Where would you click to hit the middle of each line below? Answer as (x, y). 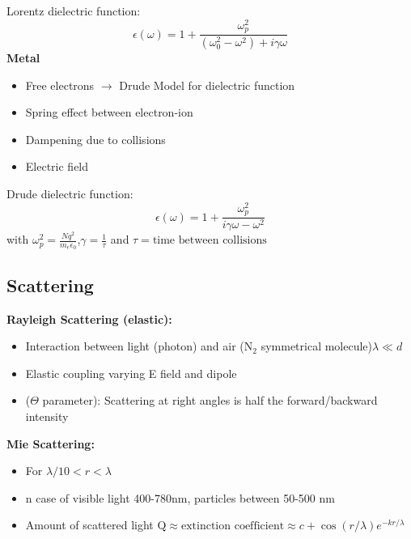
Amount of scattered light (89, 525)
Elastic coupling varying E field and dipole (131, 373)
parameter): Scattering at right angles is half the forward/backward (210, 400)
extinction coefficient (233, 526)
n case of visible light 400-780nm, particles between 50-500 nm (180, 497)
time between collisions (210, 241)
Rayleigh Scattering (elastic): (89, 318)
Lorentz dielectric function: (74, 11)
